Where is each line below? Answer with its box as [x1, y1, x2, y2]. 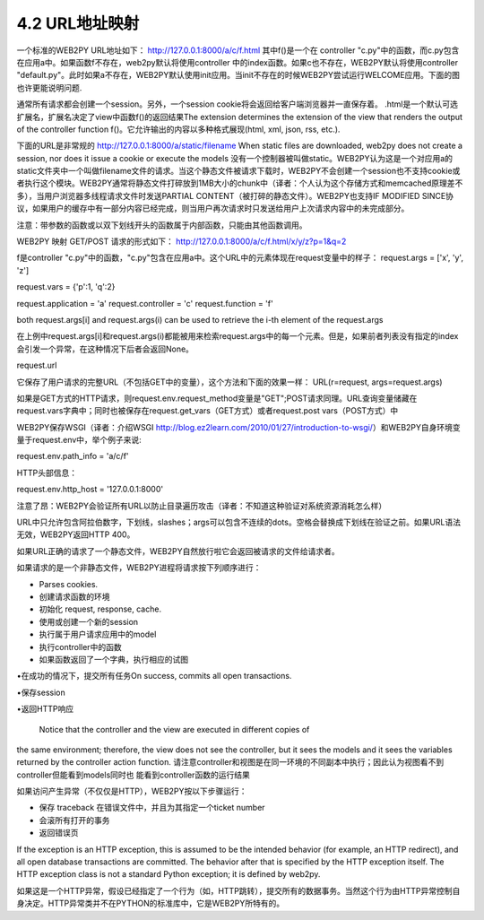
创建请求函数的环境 [39, 592, 110, 602]
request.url [16, 360, 57, 371]
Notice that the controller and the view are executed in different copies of [39, 724, 310, 734]
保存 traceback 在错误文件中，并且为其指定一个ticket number [39, 803, 265, 813]
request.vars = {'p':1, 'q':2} [16, 282, 116, 292]
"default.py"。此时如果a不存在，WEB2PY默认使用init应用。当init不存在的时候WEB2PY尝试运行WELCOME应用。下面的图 [16, 70, 461, 81]
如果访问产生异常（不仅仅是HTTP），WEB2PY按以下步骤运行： [16, 785, 247, 797]
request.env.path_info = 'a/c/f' [16, 451, 129, 462]
